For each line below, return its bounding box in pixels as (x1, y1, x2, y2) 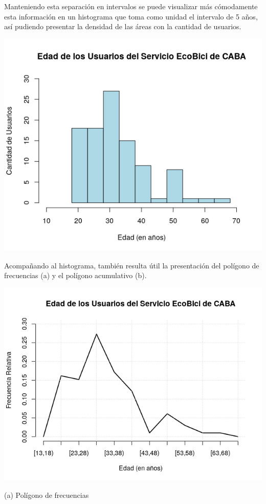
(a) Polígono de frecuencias (4, 489, 89, 500)
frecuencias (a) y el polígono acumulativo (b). (4, 270, 147, 281)
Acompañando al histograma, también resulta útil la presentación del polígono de (4, 260, 259, 270)
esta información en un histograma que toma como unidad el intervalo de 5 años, (4, 11, 258, 22)
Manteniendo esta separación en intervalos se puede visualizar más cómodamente (4, 1, 258, 11)
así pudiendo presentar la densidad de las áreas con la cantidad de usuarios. (4, 21, 241, 32)
